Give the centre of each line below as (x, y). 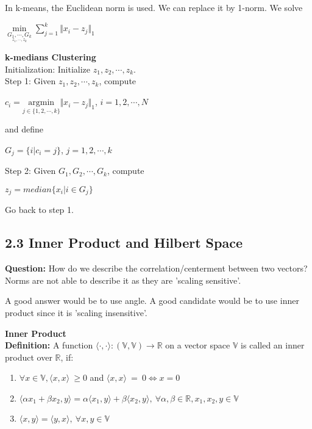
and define (24, 129)
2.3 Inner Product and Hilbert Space (124, 243)
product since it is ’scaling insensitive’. (76, 312)
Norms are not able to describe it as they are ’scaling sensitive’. (123, 280)
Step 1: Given (30, 81)
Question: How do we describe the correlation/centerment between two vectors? (156, 268)
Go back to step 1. (39, 210)
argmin (41, 103)
